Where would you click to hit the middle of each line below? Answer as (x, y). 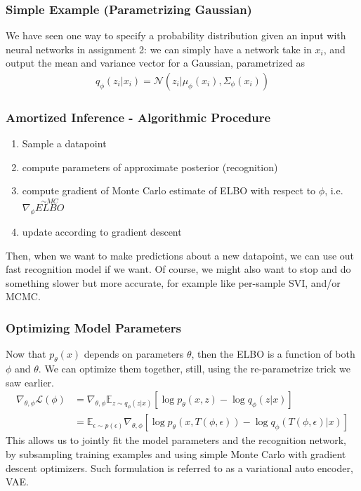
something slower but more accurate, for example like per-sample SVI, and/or (173, 282)
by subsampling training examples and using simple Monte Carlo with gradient (176, 453)
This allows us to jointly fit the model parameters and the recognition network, (176, 440)
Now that (26, 354)
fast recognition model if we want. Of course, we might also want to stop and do (178, 269)
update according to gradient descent (102, 232)
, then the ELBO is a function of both (273, 354)
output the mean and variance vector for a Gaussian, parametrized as (155, 63)
